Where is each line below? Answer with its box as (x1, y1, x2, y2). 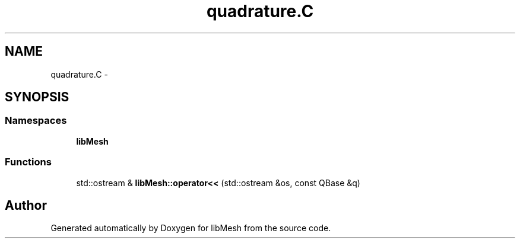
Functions (5, 156, 52, 168)
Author (5, 197, 47, 213)
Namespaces (5, 114, 67, 127)
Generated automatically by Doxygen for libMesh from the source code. (50, 223, 331, 234)
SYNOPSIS (5, 89, 69, 105)
